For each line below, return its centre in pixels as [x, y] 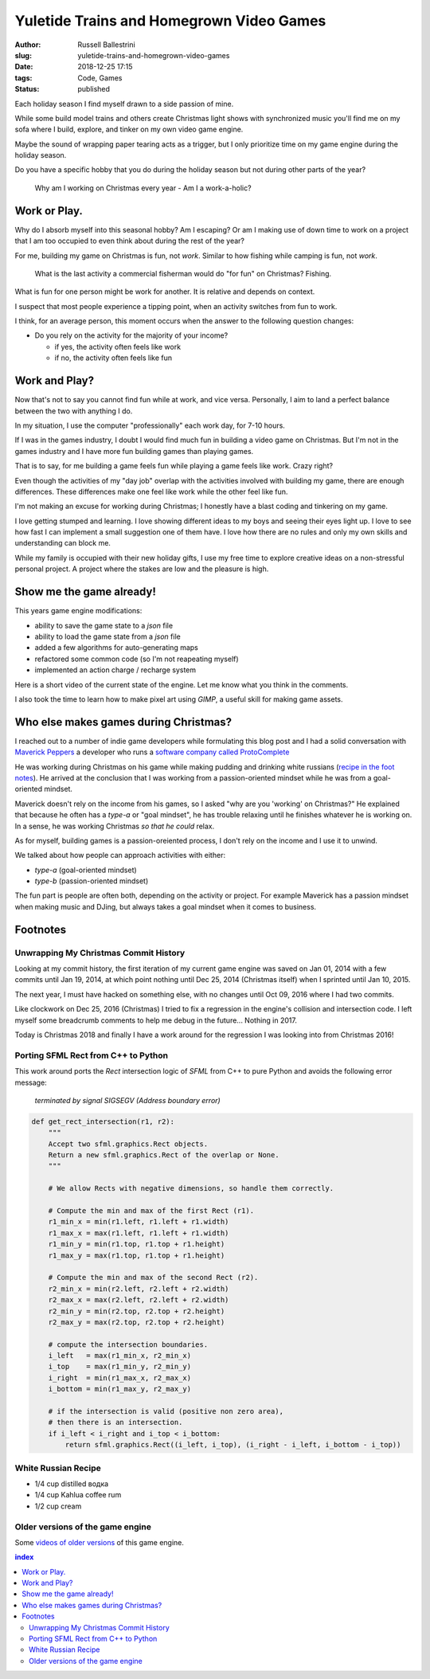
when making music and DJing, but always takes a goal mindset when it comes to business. [166, 906]
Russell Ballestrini [106, 45]
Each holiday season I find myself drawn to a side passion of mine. [124, 104]
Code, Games [100, 78]
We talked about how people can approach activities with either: [120, 855]
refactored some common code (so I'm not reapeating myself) [137, 659]
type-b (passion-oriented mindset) [92, 881]
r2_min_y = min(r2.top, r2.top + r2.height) [137, 1311]
